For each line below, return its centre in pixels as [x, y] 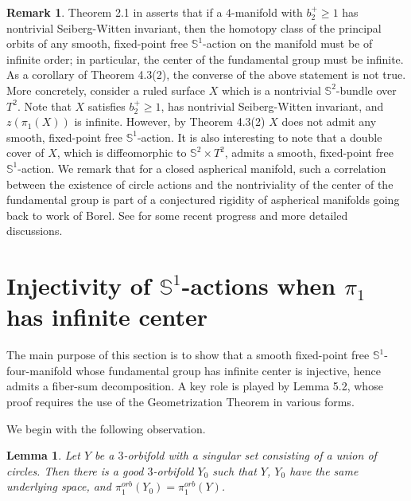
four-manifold [39, 370]
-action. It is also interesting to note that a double [260, 137]
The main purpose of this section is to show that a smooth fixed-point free [188, 355]
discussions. [35, 231]
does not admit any [329, 121]
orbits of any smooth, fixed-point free [97, 43]
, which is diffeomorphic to [122, 153]
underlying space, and [59, 486]
